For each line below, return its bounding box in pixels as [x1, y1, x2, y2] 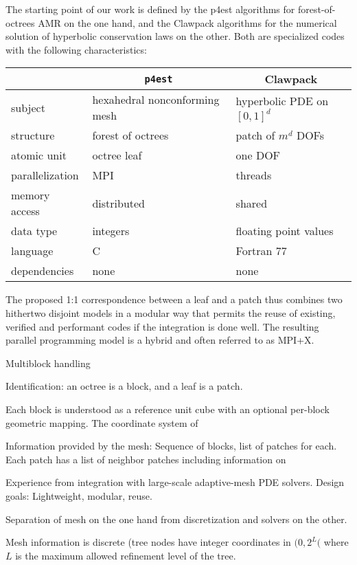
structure [11, 127, 55, 144]
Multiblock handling [5, 355, 91, 370]
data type [11, 223, 58, 239]
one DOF [235, 147, 281, 164]
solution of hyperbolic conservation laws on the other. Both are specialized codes [5, 29, 345, 43]
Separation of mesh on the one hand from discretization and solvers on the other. [5, 511, 347, 526]
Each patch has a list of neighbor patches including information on [5, 452, 286, 466]
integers [92, 223, 130, 239]
